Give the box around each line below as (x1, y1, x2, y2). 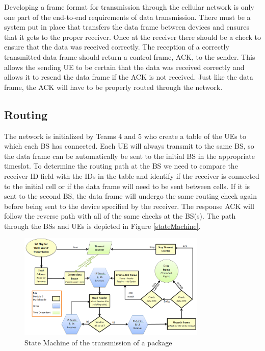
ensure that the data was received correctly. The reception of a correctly (4, 41, 229, 52)
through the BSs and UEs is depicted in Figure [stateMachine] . (4, 220, 201, 231)
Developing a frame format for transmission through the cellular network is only (4, 2, 254, 12)
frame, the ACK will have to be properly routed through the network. (4, 81, 223, 92)
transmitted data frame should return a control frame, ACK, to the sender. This (4, 51, 255, 62)
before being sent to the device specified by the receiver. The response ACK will (4, 200, 254, 211)
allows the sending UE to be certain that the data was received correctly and (4, 61, 245, 72)
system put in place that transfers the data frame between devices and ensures (4, 21, 249, 32)
